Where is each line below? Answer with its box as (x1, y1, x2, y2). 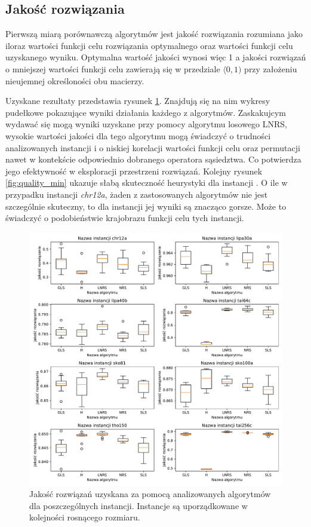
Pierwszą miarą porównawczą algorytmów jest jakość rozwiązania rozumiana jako (5, 27, 303, 40)
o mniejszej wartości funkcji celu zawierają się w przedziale (5, 62, 220, 75)
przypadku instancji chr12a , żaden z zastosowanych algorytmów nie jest (5, 188, 268, 200)
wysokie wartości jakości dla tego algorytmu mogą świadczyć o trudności (5, 129, 271, 142)
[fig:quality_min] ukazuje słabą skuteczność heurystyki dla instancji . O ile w (5, 176, 288, 189)
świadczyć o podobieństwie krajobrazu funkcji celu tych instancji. (5, 212, 244, 224)
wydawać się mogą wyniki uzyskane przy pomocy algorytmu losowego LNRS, (5, 118, 287, 130)
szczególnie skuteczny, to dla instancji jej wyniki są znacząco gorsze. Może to (5, 200, 287, 212)
